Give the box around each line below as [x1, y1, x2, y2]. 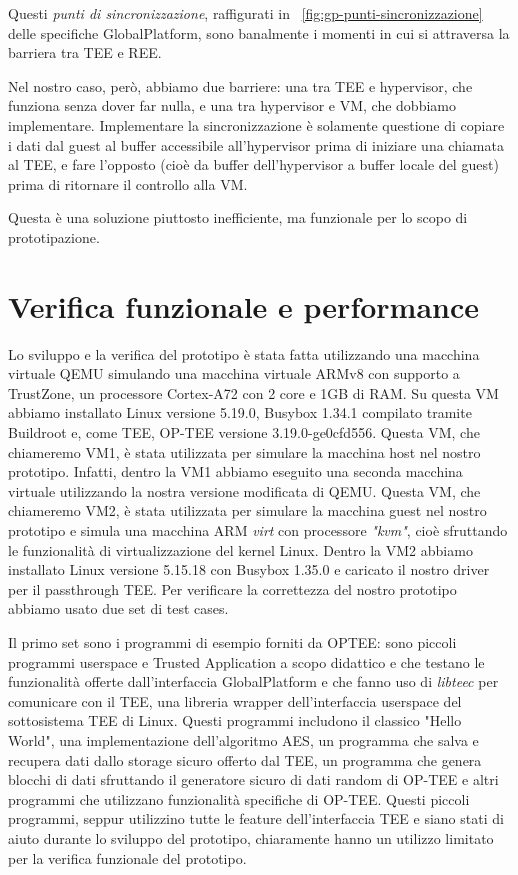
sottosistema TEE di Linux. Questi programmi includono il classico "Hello [8, 710, 462, 731]
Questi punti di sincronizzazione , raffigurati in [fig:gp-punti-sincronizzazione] [8, 3, 483, 23]
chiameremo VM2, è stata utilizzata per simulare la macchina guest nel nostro [8, 500, 487, 521]
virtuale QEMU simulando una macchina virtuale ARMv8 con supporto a [8, 363, 460, 384]
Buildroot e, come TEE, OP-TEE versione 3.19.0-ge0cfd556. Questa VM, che [8, 422, 480, 443]
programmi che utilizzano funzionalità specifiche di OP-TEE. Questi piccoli [8, 788, 470, 809]
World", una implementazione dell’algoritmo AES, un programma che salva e [8, 729, 479, 750]
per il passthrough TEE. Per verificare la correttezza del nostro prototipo [8, 578, 457, 599]
